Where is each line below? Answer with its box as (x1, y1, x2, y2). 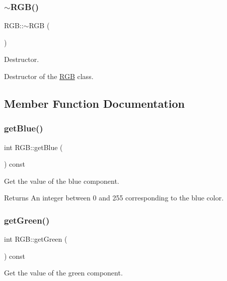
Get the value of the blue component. (4, 175, 119, 186)
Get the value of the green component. (4, 267, 123, 278)
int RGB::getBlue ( (4, 142, 63, 152)
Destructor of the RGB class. (4, 71, 94, 81)
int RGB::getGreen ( (4, 234, 67, 244)
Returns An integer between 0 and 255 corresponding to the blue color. (4, 192, 224, 203)
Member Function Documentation (4, 95, 185, 111)
